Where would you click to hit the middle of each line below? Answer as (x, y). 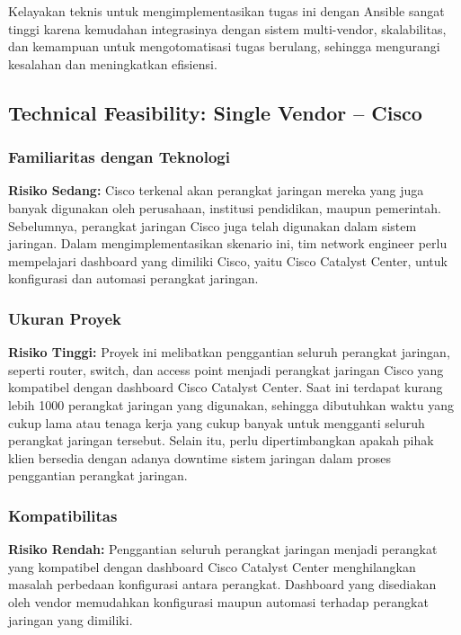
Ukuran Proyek (65, 318)
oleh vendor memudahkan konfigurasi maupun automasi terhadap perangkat (218, 601)
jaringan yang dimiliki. (71, 619)
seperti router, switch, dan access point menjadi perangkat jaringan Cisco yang (226, 369)
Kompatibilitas (63, 515)
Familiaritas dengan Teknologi (119, 157)
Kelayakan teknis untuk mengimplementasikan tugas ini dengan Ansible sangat (226, 11)
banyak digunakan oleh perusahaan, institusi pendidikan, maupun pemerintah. (225, 207)
